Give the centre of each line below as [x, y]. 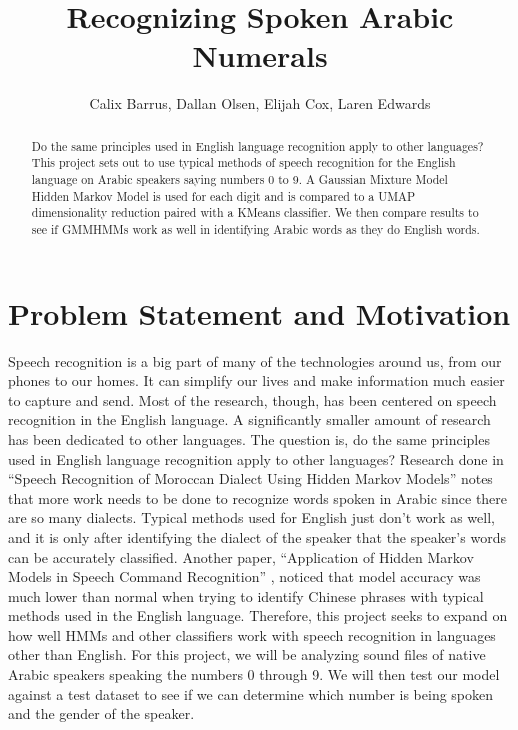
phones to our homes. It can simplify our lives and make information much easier [256, 380]
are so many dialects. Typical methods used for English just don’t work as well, [251, 517]
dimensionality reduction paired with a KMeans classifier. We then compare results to [255, 212]
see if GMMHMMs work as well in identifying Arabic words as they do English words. [255, 228]
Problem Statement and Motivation [259, 312]
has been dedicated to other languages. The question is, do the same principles [249, 438]
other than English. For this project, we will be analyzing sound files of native [247, 654]
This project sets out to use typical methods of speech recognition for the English [243, 162]
